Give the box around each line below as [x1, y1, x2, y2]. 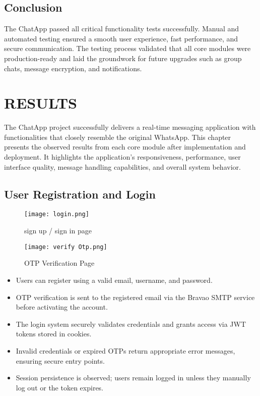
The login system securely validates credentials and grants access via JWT [16, 318, 246, 329]
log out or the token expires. [16, 382, 104, 392]
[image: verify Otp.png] [24, 243, 107, 251]
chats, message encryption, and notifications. [4, 63, 142, 73]
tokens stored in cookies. [16, 328, 92, 339]
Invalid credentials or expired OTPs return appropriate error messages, [16, 345, 235, 356]
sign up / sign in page [24, 225, 92, 236]
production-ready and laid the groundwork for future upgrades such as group [4, 53, 242, 63]
